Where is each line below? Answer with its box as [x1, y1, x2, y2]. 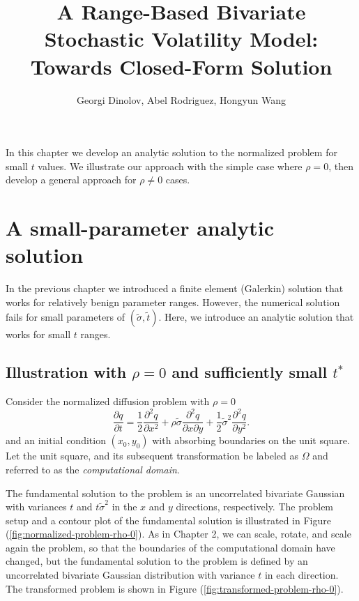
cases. [165, 172, 190, 187]
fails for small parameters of [6, 310, 125, 324]
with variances [6, 499, 67, 514]
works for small [6, 327, 71, 342]
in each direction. [264, 568, 339, 582]
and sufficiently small [171, 361, 328, 383]
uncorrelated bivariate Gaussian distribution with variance [6, 568, 255, 582]
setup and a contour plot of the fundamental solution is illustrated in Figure [6, 512, 331, 527]
